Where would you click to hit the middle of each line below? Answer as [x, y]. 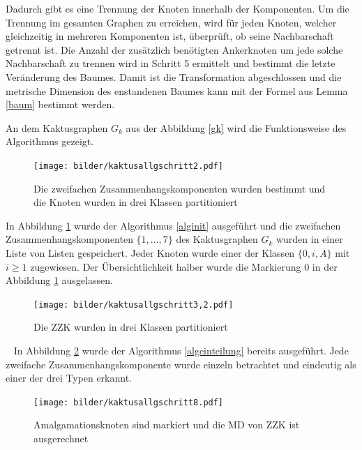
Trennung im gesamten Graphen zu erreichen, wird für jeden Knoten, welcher [171, 22]
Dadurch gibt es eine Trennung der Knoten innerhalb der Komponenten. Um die [178, 8]
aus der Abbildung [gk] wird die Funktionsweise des [236, 127]
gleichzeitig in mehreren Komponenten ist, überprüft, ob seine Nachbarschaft [170, 36]
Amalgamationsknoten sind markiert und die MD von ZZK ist [167, 425]
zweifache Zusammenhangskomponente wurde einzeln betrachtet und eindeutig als [181, 364]
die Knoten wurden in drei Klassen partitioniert [136, 202]
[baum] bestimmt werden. [60, 104]
